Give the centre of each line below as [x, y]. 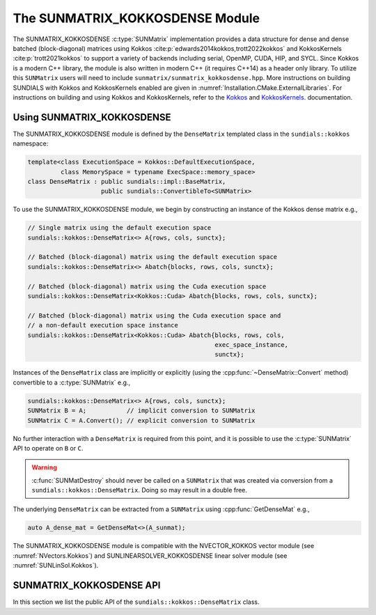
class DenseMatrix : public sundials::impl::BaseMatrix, [127, 181]
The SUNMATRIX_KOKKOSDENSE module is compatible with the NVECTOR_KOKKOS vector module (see [164, 546]
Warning [44, 467]
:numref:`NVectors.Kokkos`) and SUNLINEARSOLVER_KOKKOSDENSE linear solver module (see [150, 555]
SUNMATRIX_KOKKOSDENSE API [87, 585]
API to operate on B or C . [48, 448]
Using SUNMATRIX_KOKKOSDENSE [92, 117]
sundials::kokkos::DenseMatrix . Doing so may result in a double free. [139, 490]
